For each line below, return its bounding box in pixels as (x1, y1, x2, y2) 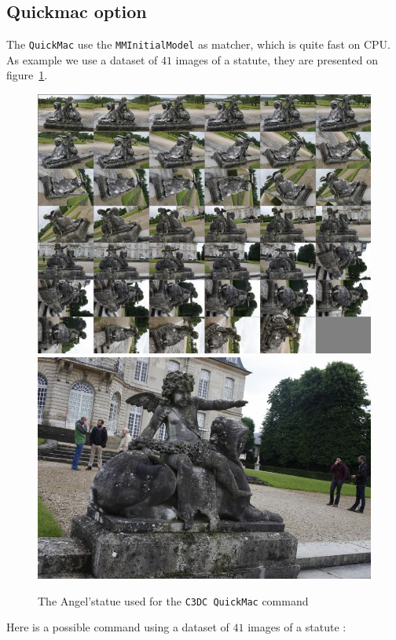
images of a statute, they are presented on (175, 51, 378, 68)
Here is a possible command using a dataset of (6, 619, 229, 635)
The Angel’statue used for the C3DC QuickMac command (38, 592, 309, 609)
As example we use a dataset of (6, 51, 158, 68)
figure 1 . (6, 67, 48, 83)
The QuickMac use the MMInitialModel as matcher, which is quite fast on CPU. (6, 36, 390, 53)
